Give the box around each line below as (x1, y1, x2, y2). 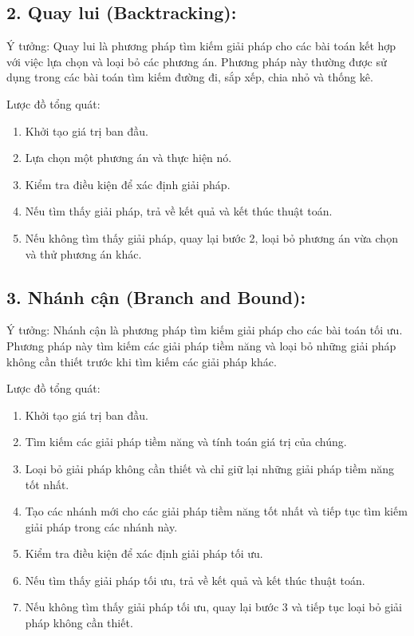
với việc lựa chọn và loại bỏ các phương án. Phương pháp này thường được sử (6, 53, 387, 69)
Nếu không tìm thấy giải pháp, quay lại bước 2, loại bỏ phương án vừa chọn (25, 229, 398, 246)
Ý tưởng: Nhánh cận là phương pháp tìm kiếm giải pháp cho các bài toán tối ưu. (6, 322, 403, 338)
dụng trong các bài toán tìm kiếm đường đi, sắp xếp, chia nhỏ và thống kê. (6, 69, 373, 85)
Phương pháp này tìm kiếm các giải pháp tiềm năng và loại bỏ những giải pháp (6, 337, 396, 354)
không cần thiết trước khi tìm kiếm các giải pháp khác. (6, 353, 277, 369)
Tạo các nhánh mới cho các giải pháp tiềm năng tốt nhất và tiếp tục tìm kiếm (25, 503, 408, 519)
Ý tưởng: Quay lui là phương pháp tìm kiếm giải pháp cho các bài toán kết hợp (6, 38, 396, 54)
